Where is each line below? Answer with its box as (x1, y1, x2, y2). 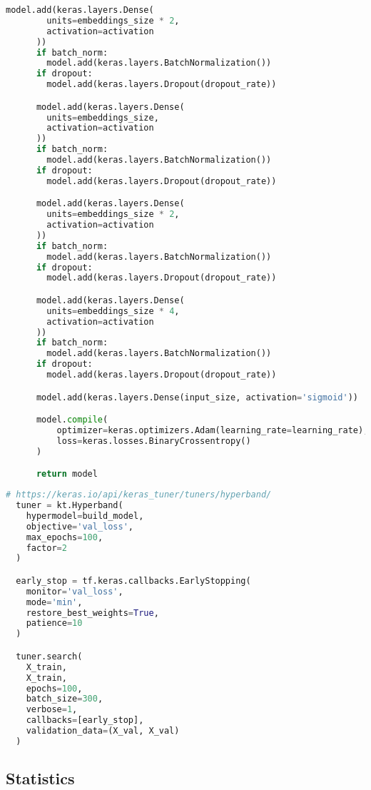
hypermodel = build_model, (26, 510, 144, 521)
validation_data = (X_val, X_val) (26, 726, 180, 736)
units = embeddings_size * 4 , (46, 305, 180, 316)
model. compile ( (36, 415, 108, 425)
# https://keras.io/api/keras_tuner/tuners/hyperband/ (6, 490, 272, 500)
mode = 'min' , (26, 597, 83, 607)
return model (36, 469, 98, 480)
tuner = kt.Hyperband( (16, 500, 123, 511)
